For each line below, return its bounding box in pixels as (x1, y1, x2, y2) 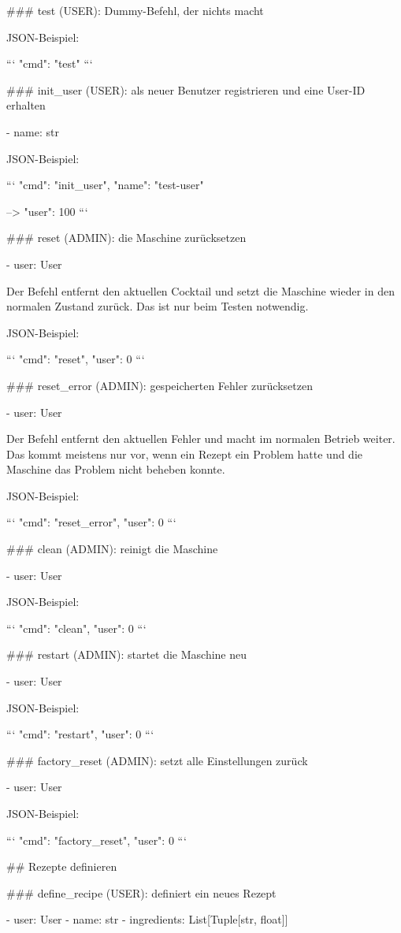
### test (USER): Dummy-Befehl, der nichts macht (6, 2, 264, 18)
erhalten (6, 97, 46, 113)
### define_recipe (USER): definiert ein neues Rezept (6, 884, 277, 901)
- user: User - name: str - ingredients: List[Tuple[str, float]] (6, 911, 288, 927)
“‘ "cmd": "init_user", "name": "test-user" (6, 177, 204, 193)
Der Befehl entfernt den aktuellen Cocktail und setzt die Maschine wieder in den (6, 282, 395, 299)
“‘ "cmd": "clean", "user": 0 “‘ (6, 619, 147, 636)
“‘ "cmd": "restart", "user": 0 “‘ (6, 726, 154, 742)
